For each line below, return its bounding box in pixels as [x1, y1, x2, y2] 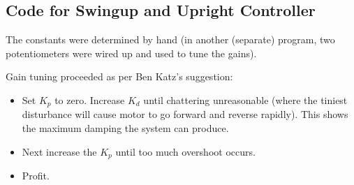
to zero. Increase [54, 92, 125, 107]
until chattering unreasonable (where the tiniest [143, 92, 348, 107]
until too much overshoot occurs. [115, 144, 256, 158]
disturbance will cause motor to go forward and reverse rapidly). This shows [22, 107, 348, 121]
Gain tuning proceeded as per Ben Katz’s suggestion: [6, 69, 233, 84]
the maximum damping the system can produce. [22, 121, 229, 135]
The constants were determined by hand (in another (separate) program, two [6, 32, 335, 47]
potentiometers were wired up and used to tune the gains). [6, 45, 257, 60]
